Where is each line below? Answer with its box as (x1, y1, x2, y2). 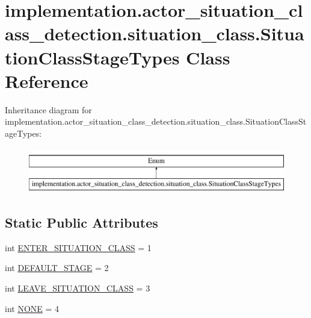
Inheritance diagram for (5, 103, 92, 116)
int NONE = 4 (5, 302, 60, 314)
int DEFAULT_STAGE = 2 (5, 261, 109, 274)
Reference (5, 68, 88, 93)
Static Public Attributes (5, 213, 158, 232)
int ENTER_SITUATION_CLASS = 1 (5, 241, 152, 254)
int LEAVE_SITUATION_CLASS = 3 (5, 282, 150, 295)
